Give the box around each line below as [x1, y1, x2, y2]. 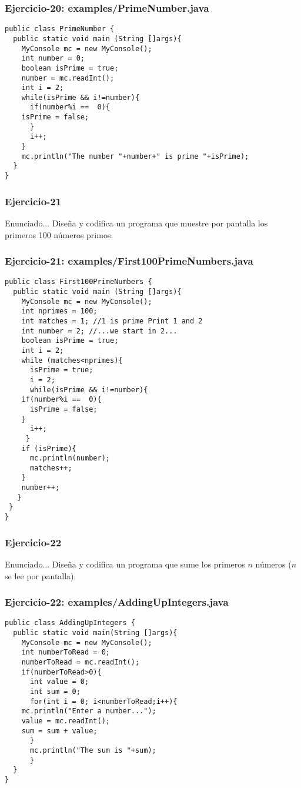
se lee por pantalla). [5, 569, 76, 582]
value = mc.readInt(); [21, 716, 110, 725]
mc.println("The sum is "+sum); [29, 746, 156, 754]
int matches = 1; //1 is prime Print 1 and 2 [21, 316, 203, 325]
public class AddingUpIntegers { [5, 619, 135, 627]
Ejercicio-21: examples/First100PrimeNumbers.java [5, 253, 253, 268]
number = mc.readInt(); [21, 74, 115, 82]
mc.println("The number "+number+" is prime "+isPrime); [21, 152, 249, 161]
